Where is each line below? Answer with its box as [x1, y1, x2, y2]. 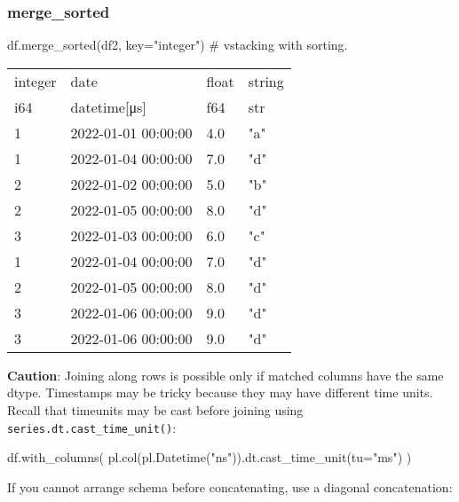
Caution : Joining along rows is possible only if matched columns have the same [7, 365, 444, 384]
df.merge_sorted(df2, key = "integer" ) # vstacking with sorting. [7, 35, 348, 54]
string [248, 70, 284, 91]
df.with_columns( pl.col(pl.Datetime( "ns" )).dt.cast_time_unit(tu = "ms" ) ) [7, 448, 412, 467]
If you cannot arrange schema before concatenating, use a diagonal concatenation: [7, 477, 453, 496]
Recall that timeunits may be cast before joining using [7, 401, 304, 419]
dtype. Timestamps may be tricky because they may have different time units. [7, 383, 433, 402]
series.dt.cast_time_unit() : [7, 418, 177, 436]
